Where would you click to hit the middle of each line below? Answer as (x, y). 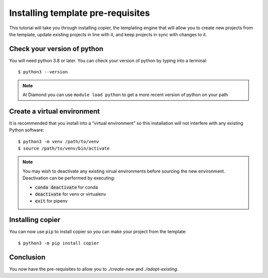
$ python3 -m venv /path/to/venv (59, 141)
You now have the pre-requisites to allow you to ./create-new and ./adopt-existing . (94, 269)
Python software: (27, 130)
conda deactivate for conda (67, 187)
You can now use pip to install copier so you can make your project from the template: (98, 232)
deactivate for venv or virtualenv (70, 194)
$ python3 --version (43, 72)
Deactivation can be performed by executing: (69, 178)
